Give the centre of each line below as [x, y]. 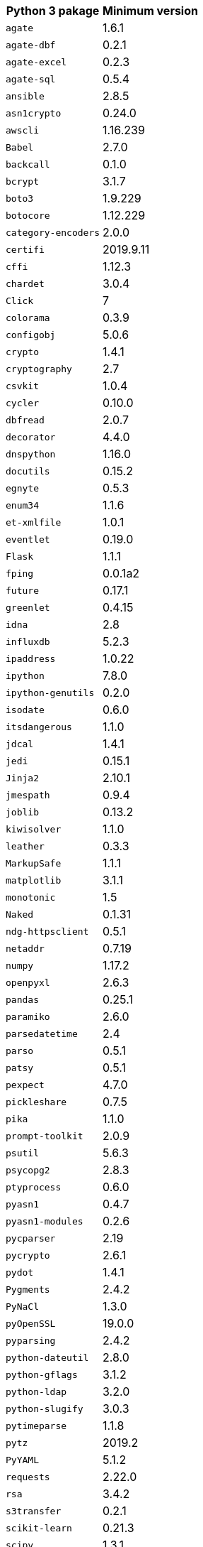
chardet [25, 283]
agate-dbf [31, 45]
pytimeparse [36, 1426]
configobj [31, 335]
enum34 [22, 505]
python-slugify [45, 1408]
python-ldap [36, 1391]
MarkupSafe [34, 863]
